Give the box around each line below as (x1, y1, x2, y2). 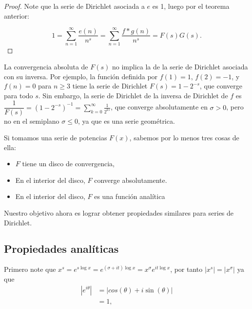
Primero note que (4, 264, 56, 274)
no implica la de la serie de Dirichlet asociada (112, 61, 248, 71)
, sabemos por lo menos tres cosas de (129, 132, 239, 142)
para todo (4, 90, 33, 100)
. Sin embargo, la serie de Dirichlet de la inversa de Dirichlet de (38, 90, 228, 100)
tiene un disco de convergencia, (22, 158, 115, 169)
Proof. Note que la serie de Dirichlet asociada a (4, 1, 145, 11)
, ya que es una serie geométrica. (78, 116, 175, 126)
